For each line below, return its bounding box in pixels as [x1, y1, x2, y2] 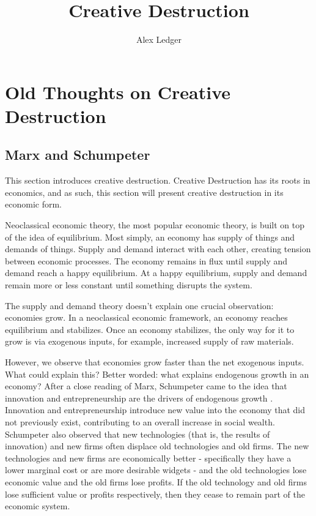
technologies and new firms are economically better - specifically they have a [5, 451, 292, 464]
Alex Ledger [136, 33, 182, 46]
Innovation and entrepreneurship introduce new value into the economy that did [5, 403, 306, 416]
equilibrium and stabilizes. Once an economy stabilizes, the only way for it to [5, 323, 295, 335]
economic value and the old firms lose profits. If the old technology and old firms [5, 475, 307, 488]
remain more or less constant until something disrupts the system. [5, 279, 252, 291]
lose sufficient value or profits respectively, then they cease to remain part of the [5, 487, 305, 500]
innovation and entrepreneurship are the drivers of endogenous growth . [5, 391, 273, 404]
